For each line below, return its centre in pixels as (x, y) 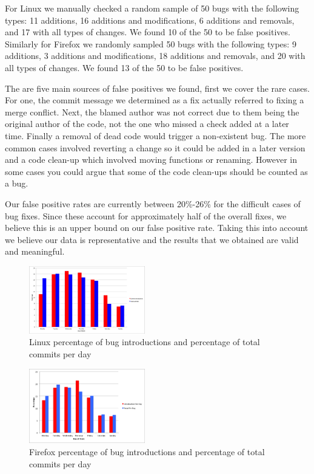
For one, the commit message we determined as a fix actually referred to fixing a (155, 100)
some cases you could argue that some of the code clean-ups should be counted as (156, 171)
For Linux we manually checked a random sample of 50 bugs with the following (152, 8)
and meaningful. (35, 251)
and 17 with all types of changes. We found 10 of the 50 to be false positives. (148, 32)
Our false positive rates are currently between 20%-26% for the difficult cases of (153, 203)
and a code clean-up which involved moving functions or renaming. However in (151, 160)
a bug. (17, 183)
